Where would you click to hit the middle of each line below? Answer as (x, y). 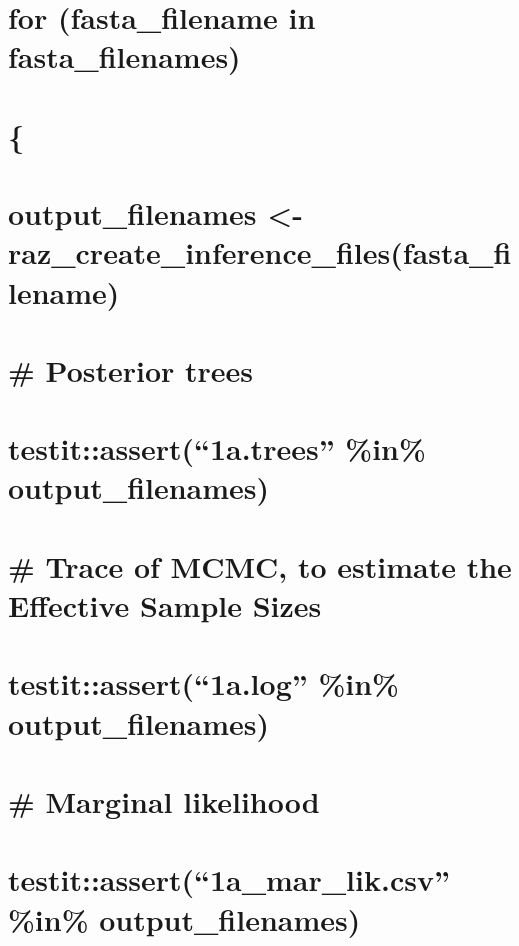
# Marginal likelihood (164, 800)
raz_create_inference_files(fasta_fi (260, 252)
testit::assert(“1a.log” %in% (203, 683)
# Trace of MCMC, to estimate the (260, 565)
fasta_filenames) (124, 56)
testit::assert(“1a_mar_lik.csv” (229, 879)
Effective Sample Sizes (165, 605)
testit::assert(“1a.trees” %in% (217, 448)
